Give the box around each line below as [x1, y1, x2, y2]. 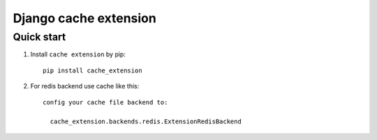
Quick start [13, 31, 66, 43]
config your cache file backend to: [43, 98, 168, 106]
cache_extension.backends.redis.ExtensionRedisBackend [50, 118, 242, 125]
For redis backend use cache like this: [30, 82, 140, 91]
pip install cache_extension [43, 66, 142, 75]
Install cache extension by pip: [30, 50, 126, 59]
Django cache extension [13, 10, 156, 26]
